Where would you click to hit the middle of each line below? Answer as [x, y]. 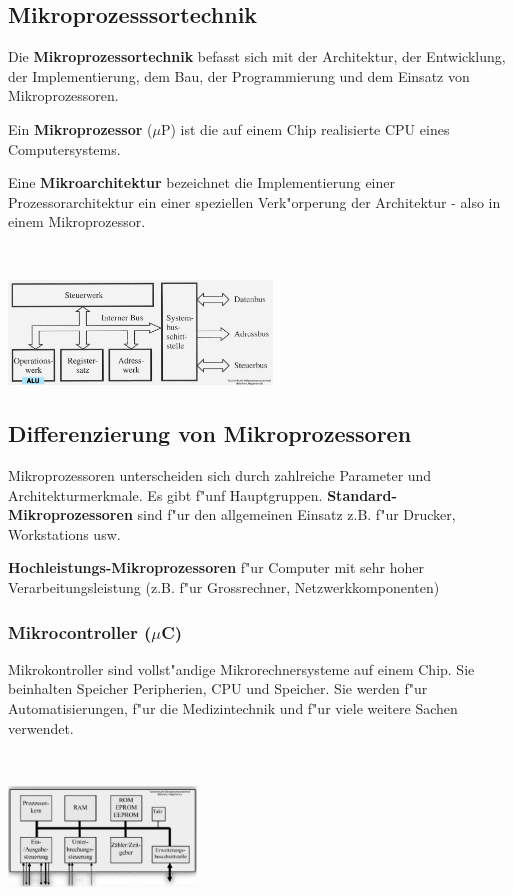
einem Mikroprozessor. [77, 221]
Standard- [362, 494]
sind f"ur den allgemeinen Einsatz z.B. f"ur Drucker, [296, 514]
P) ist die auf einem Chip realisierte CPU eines [305, 128]
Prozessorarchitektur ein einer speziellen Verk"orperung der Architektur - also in [254, 201]
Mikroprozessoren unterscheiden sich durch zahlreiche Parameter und [220, 475]
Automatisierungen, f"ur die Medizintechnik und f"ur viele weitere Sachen [233, 708]
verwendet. [41, 727]
